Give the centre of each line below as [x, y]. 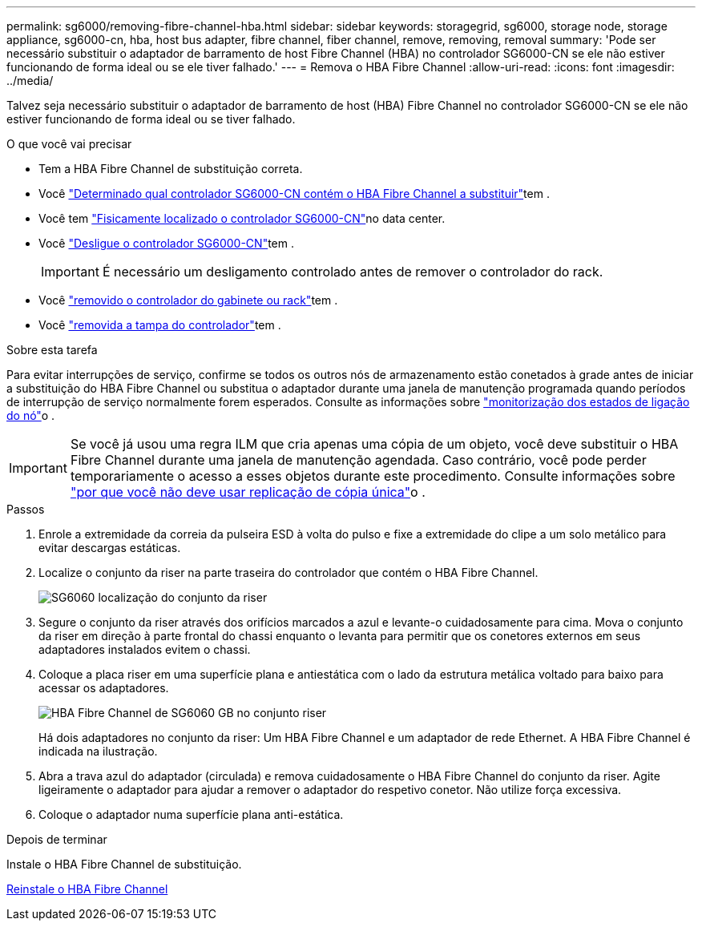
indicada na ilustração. [98, 751]
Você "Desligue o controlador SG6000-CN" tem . [166, 243]
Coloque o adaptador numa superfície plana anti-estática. [191, 814]
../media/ [30, 81]
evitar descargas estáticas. [110, 548]
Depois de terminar [57, 839]
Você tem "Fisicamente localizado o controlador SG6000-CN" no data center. [242, 218]
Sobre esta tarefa [52, 350]
